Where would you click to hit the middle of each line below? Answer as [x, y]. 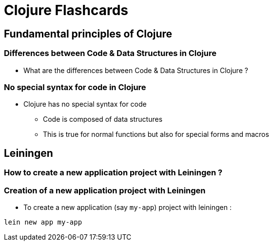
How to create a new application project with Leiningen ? [113, 173]
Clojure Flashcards [66, 10]
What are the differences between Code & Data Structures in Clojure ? [136, 70]
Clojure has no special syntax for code [85, 104]
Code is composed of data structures [103, 119]
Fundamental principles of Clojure [88, 34]
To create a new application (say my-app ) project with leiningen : [127, 207]
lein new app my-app [43, 222]
